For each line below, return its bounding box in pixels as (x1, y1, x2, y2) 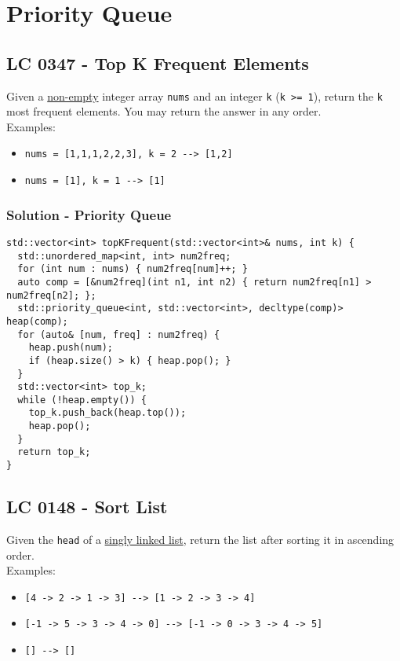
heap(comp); (6, 315, 68, 327)
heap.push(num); (28, 342, 114, 354)
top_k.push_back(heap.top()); (28, 407, 187, 419)
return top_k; (17, 446, 91, 458)
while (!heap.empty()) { (17, 394, 147, 406)
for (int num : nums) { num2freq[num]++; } (17, 263, 248, 275)
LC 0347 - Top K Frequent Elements (6, 50, 309, 75)
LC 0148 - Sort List (6, 494, 168, 519)
